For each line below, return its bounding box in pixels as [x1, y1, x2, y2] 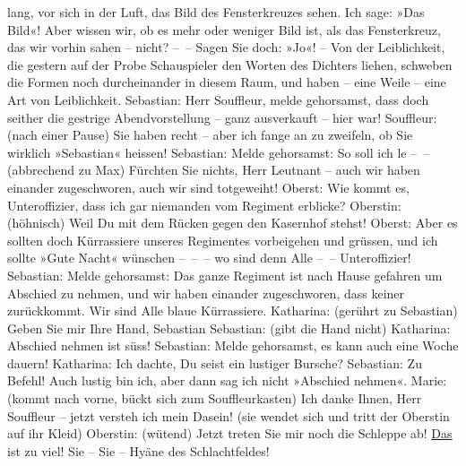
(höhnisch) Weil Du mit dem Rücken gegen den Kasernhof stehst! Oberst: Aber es [7, 213, 458, 232]
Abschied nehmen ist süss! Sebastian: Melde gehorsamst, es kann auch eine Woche [7, 336, 459, 355]
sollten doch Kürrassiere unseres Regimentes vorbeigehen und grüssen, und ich [7, 230, 438, 249]
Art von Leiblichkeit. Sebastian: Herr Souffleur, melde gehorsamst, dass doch [7, 90, 429, 108]
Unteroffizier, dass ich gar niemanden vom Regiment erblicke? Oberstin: [7, 195, 401, 214]
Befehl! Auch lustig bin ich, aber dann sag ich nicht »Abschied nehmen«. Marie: [7, 371, 447, 390]
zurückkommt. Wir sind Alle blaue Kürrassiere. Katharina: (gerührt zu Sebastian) [7, 301, 458, 320]
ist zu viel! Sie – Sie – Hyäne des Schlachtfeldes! [7, 441, 270, 460]
